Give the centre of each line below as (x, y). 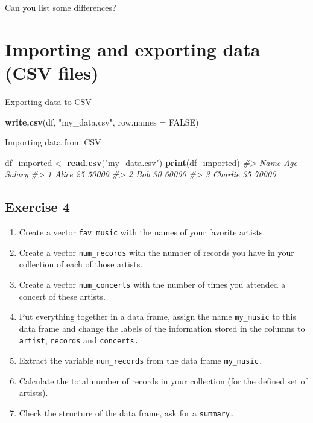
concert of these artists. (62, 296)
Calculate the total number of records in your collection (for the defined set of (163, 380)
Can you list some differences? (61, 7)
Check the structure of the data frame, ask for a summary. (127, 412)
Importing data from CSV (53, 142)
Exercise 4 (37, 207)
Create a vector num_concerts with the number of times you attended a (152, 284)
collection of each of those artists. (81, 264)
